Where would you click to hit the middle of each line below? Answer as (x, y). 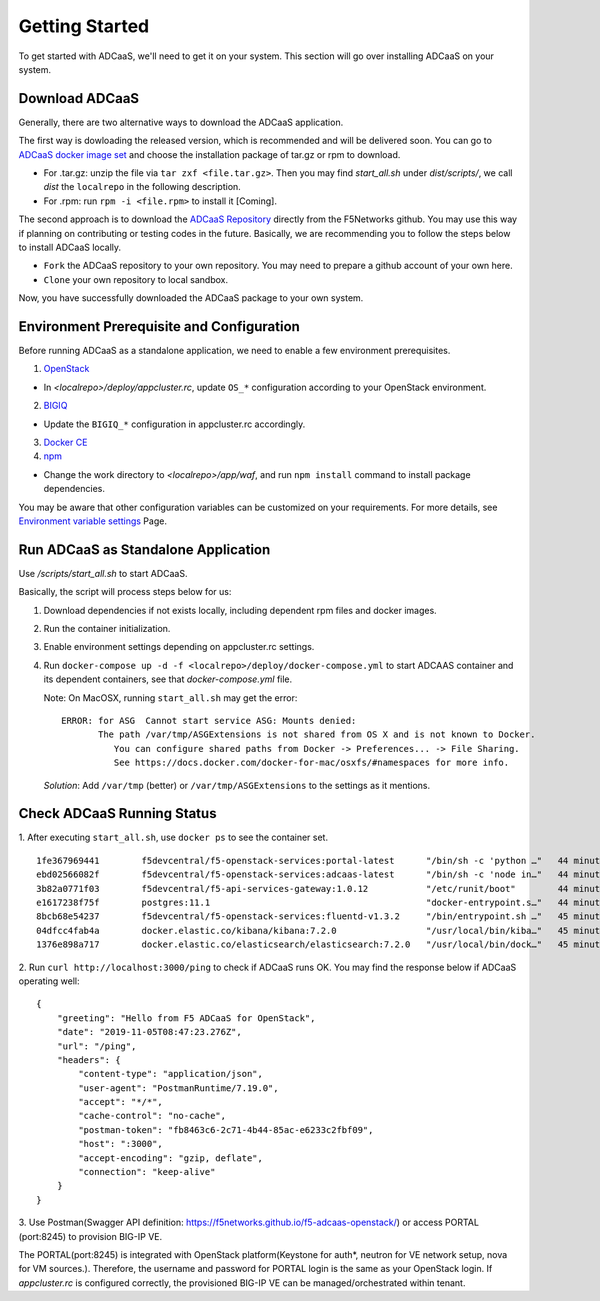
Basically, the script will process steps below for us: (125, 592)
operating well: (49, 981)
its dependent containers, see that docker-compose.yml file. (168, 679)
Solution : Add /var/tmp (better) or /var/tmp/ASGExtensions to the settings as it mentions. (237, 785)
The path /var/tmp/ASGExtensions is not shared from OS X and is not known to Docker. (317, 734)
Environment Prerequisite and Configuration (159, 326)
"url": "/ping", (96, 1046)
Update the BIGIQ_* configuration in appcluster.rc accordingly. (174, 424)
